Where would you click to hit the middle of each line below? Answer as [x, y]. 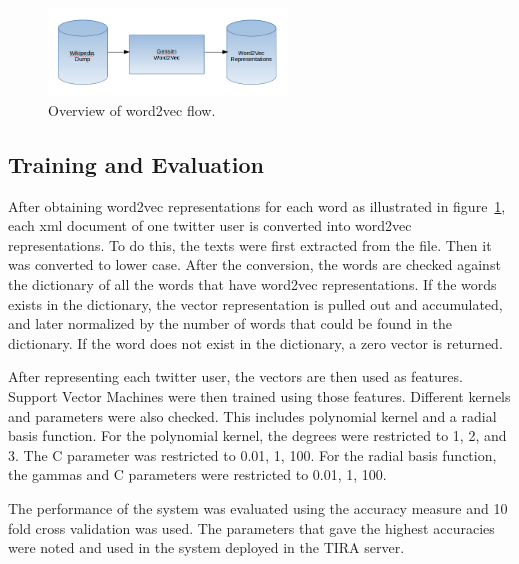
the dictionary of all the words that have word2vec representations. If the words [252, 284]
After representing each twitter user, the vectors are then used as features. [235, 376]
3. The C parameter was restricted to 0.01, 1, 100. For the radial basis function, [252, 454]
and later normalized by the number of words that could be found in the [230, 323]
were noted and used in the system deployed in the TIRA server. [206, 547]
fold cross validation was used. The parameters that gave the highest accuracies [251, 527]
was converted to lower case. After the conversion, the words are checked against [254, 264]
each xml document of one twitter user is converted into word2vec [210, 225]
